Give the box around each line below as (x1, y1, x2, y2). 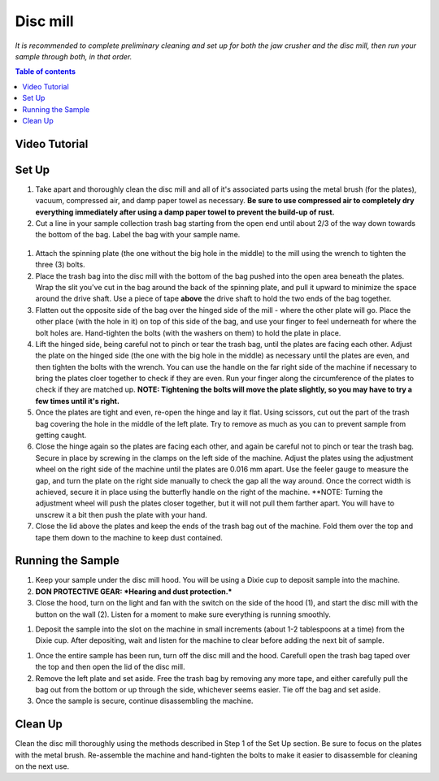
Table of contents (15, 67, 76, 76)
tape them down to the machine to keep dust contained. (35, 532, 224, 542)
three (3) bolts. (35, 260, 85, 270)
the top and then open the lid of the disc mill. (35, 662, 185, 672)
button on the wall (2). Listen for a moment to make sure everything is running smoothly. (35, 610, 331, 619)
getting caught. (35, 431, 87, 440)
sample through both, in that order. (15, 51, 133, 61)
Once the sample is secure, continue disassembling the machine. (35, 696, 254, 706)
